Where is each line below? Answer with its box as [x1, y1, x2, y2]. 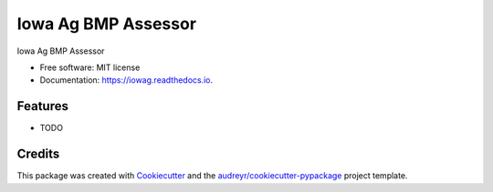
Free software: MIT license [39, 62, 141, 73]
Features [16, 98, 68, 114]
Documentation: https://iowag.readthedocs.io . [39, 75, 214, 86]
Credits [16, 147, 60, 162]
